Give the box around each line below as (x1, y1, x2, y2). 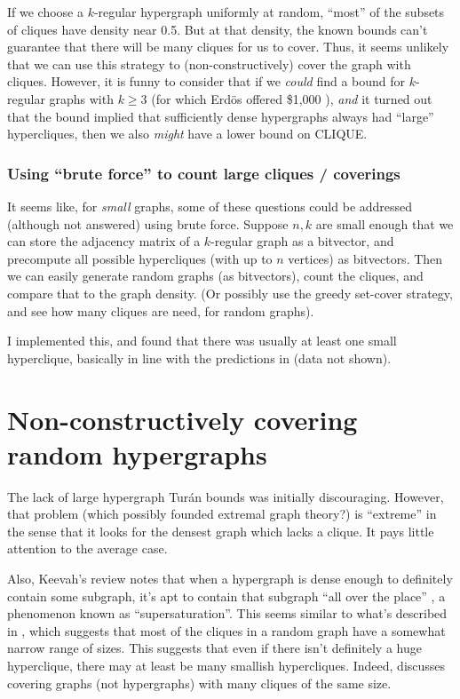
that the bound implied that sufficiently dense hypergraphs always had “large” (7, 107, 434, 125)
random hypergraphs (7, 435, 267, 472)
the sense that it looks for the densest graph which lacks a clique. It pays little (7, 521, 434, 540)
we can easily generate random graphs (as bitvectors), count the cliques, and (7, 266, 424, 285)
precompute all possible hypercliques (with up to (7, 249, 273, 267)
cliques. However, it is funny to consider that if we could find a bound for (7, 72, 406, 91)
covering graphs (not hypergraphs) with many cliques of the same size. (7, 673, 392, 692)
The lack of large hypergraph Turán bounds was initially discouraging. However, (7, 487, 444, 505)
